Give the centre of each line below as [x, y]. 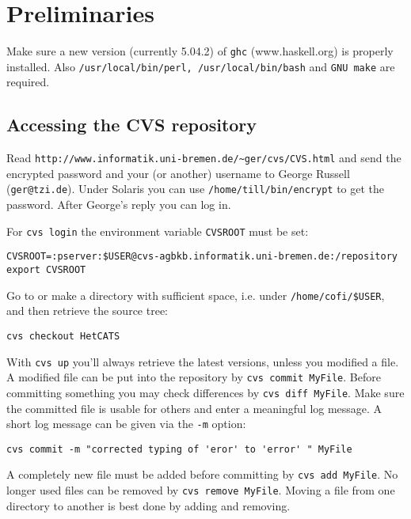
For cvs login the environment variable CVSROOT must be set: [158, 231]
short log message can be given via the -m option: [126, 424]
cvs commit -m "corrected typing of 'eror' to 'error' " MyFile [179, 449]
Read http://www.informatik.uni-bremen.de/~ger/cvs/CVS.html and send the [204, 158]
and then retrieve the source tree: [87, 311]
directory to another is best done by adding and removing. [148, 505]
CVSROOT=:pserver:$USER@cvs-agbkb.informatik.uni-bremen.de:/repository [202, 257]
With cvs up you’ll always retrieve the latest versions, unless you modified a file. [203, 361]
